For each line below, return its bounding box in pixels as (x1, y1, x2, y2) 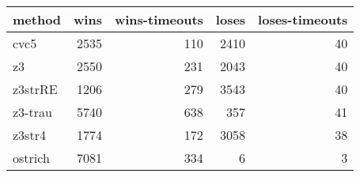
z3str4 (13, 126, 46, 144)
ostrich (13, 149, 50, 167)
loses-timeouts (258, 10, 348, 28)
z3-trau (13, 103, 52, 121)
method (13, 10, 62, 28)
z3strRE (13, 80, 58, 98)
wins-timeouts (114, 10, 203, 28)
